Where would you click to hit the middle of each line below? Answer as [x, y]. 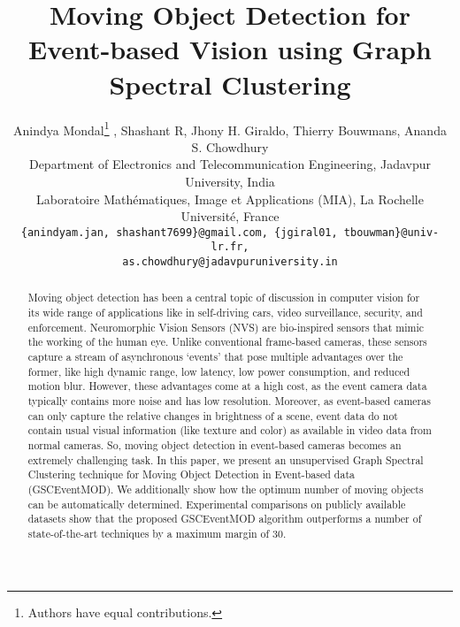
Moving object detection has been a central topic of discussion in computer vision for [224, 298]
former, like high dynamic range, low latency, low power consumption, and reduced [219, 371]
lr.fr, [230, 247]
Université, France [230, 216]
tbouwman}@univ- [391, 232]
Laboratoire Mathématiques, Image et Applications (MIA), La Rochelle [230, 199]
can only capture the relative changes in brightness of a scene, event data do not [213, 415]
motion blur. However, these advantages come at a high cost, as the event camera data [227, 386]
